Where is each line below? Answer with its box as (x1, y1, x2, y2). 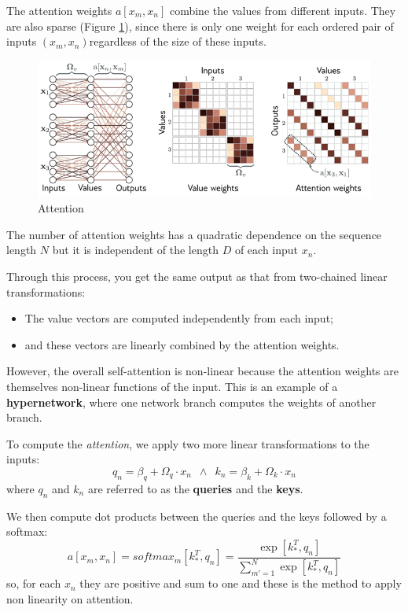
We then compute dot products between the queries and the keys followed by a (6, 507, 387, 524)
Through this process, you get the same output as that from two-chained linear (6, 268, 388, 285)
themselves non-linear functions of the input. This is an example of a (6, 378, 338, 394)
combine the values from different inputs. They (169, 2, 396, 18)
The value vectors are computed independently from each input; (24, 310, 333, 326)
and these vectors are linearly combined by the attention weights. (24, 336, 340, 352)
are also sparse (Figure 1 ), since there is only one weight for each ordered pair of (6, 17, 394, 34)
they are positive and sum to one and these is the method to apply (79, 575, 402, 592)
